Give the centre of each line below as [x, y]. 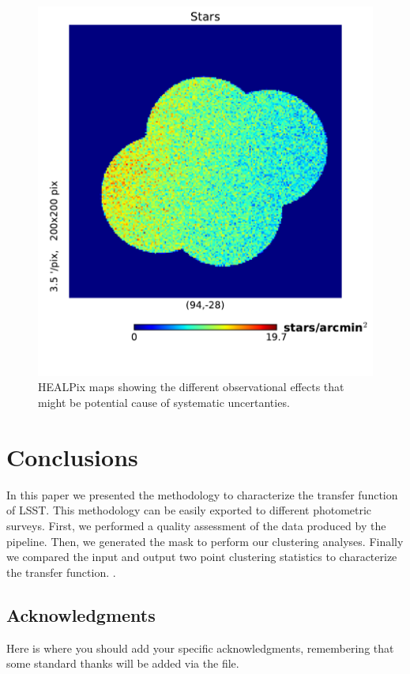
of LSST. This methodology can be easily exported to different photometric [189, 510]
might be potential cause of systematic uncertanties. [164, 403]
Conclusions [72, 456]
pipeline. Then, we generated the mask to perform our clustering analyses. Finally [205, 541]
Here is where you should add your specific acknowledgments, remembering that [200, 648]
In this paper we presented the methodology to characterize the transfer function [202, 494]
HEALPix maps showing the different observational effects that [191, 387]
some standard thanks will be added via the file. [123, 663]
